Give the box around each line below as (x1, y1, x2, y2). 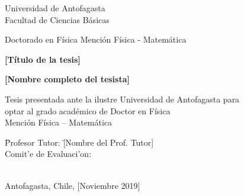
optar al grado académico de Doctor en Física (5, 104, 171, 117)
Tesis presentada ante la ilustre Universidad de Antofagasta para (5, 92, 240, 105)
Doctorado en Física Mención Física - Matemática (5, 33, 187, 46)
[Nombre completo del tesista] (5, 73, 130, 85)
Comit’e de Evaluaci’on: (5, 147, 92, 160)
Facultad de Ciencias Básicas (5, 13, 110, 25)
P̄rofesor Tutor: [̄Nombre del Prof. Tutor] (5, 136, 154, 148)
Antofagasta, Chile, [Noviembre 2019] (5, 179, 140, 191)
